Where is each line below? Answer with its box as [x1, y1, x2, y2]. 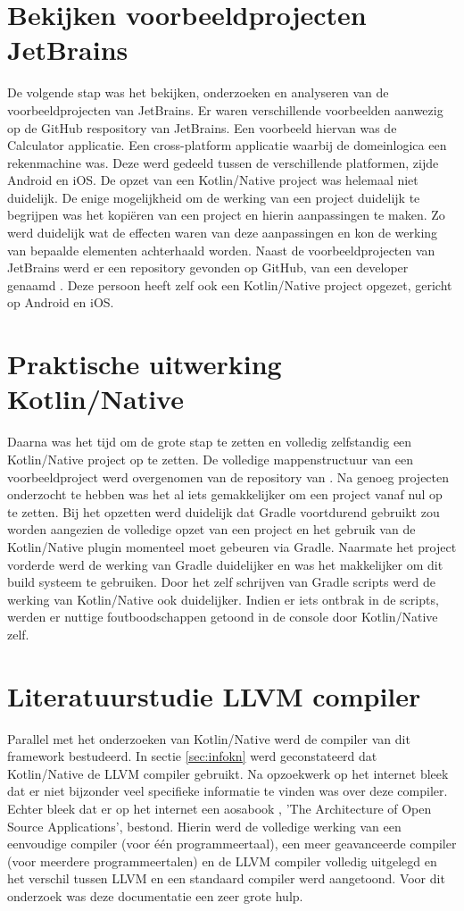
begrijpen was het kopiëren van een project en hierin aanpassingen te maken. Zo [7, 205, 445, 224]
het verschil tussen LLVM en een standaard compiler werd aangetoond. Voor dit [7, 869, 445, 888]
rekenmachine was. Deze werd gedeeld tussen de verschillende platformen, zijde [7, 153, 439, 171]
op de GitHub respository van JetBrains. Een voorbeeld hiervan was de [7, 118, 397, 137]
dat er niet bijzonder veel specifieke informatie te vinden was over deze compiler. [7, 781, 448, 800]
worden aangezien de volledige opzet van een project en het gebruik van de [7, 520, 416, 539]
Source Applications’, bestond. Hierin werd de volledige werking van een [7, 816, 402, 835]
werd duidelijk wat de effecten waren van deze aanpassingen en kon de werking [7, 223, 438, 242]
